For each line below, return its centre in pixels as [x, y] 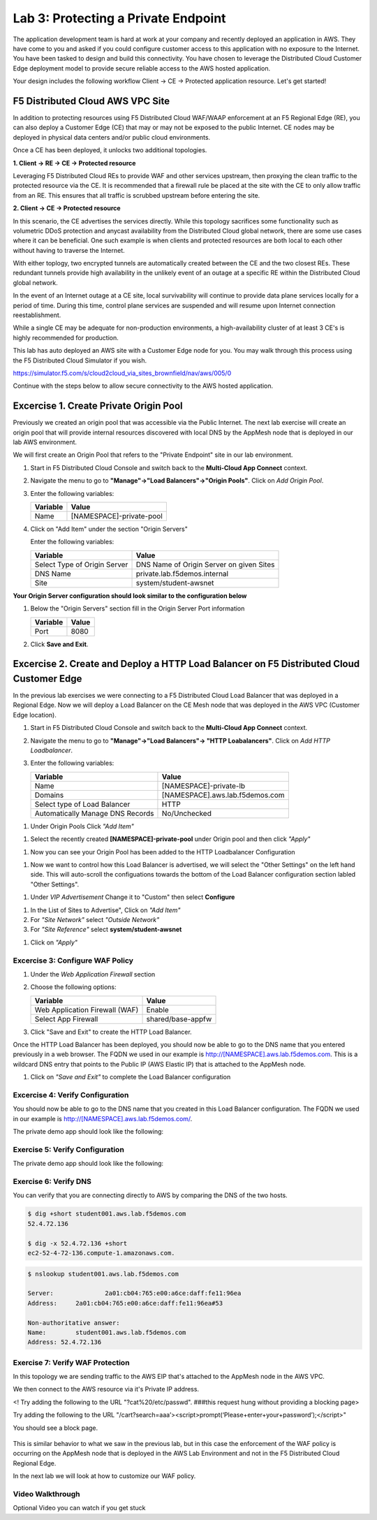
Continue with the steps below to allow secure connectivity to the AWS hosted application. [143, 386]
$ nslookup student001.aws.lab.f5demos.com [103, 1274]
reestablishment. [37, 315]
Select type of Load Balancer [82, 804]
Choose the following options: [73, 987]
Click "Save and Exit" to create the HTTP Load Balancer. [111, 1032]
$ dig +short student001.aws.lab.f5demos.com [107, 1214]
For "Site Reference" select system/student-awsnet [106, 930]
